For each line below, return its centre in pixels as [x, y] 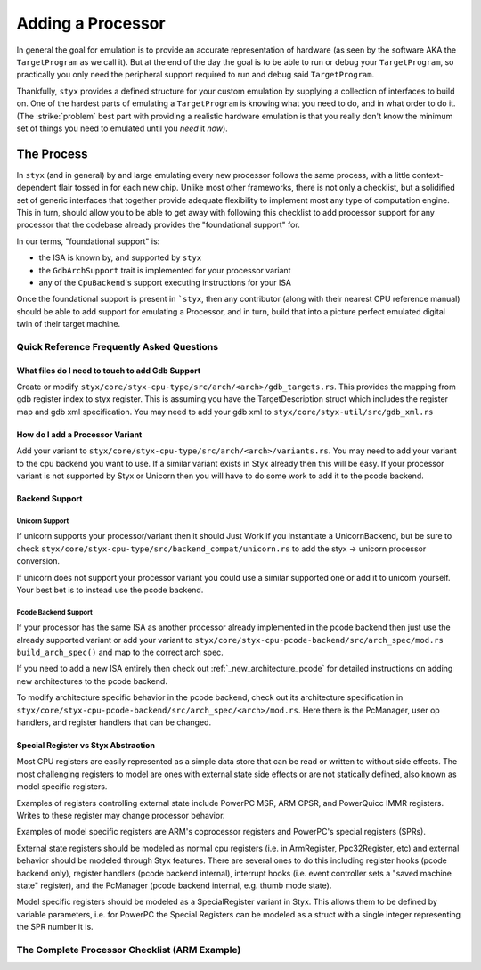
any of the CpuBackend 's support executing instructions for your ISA [165, 282]
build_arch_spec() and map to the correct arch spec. [120, 652]
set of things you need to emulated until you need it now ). [122, 128]
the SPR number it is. [55, 927]
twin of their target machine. [69, 324]
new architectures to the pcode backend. [92, 681]
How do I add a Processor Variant [79, 434]
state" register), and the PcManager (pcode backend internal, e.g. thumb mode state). [174, 885]
